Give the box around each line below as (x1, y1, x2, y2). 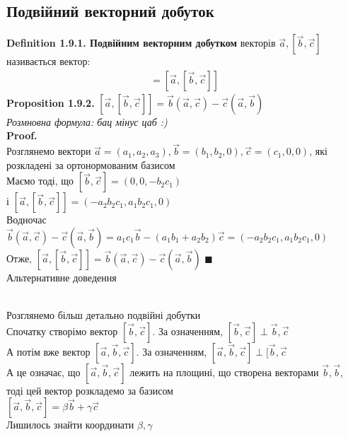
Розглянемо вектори (6, 144, 91, 158)
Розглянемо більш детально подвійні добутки (6, 308, 201, 322)
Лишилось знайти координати (6, 417, 134, 432)
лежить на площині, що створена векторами (129, 364, 319, 379)
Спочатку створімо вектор (6, 323, 118, 338)
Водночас (6, 212, 47, 227)
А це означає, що (6, 364, 81, 379)
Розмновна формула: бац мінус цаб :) (6, 114, 168, 129)
